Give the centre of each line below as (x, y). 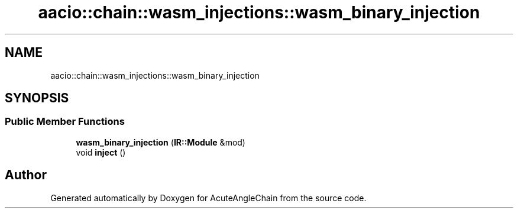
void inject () (101, 152)
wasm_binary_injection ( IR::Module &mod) (161, 142)
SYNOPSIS (37, 98)
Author (26, 175)
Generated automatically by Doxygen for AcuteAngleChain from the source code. (208, 198)
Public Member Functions (65, 122)
